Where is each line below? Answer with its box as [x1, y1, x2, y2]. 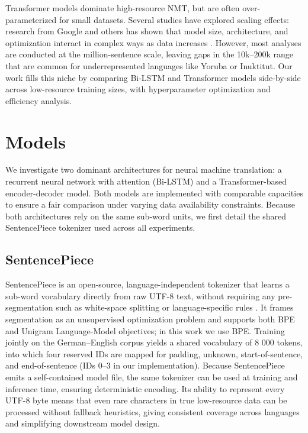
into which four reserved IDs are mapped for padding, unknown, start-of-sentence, [5, 347, 303, 360]
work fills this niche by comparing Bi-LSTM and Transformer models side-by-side [5, 71, 301, 83]
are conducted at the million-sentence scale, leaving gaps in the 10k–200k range [5, 48, 293, 60]
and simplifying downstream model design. [5, 417, 160, 429]
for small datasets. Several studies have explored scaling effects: [59, 13, 290, 25]
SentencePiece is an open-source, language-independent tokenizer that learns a [5, 278, 290, 290]
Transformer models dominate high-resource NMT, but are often [5, 2, 240, 14]
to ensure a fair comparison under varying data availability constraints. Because [5, 198, 295, 211]
